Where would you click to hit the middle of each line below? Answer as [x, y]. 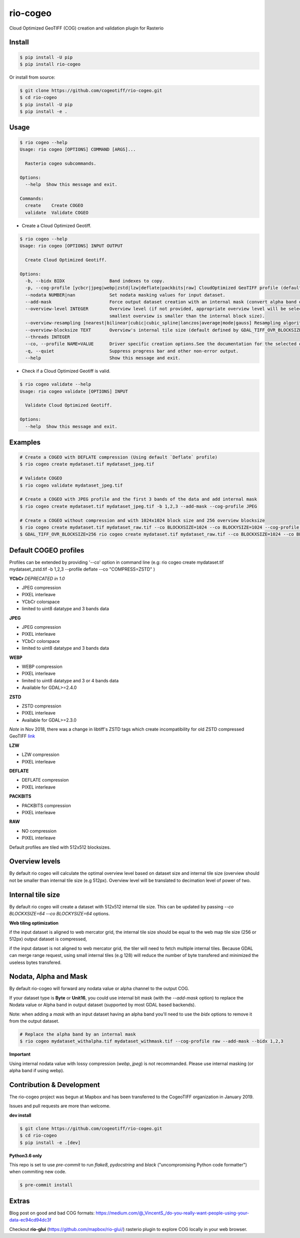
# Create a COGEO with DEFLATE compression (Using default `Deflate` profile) [118, 457]
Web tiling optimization [34, 923]
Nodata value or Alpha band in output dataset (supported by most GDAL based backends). [102, 1005]
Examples [25, 442]
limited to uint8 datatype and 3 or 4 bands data [70, 680]
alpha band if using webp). [37, 1071]
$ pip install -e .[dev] [50, 1143]
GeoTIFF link [22, 736]
